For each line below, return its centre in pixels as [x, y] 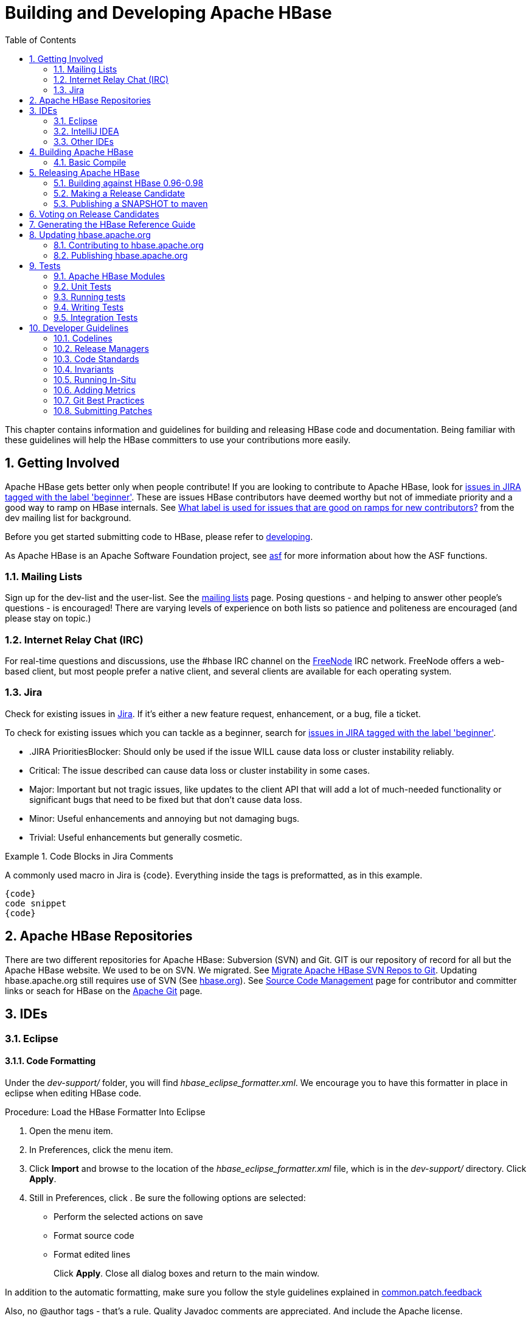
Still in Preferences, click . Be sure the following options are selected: [168, 1197]
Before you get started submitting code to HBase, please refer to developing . [159, 536]
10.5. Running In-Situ [95, 379]
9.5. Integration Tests [96, 317]
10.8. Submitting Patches [103, 410]
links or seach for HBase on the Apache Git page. [104, 990]
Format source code [94, 1235]
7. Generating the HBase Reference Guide [113, 224]
